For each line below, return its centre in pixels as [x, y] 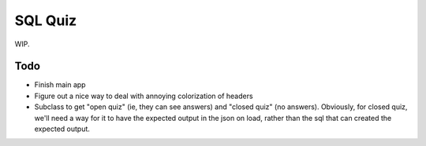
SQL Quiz [46, 20]
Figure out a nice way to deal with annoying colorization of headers [144, 96]
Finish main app [60, 85]
